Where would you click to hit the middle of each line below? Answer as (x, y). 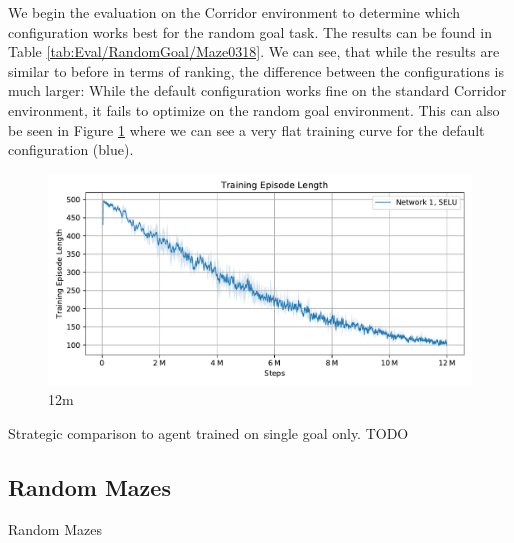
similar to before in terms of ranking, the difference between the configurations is (256, 70)
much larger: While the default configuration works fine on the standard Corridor (257, 90)
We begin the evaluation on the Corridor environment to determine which (234, 12)
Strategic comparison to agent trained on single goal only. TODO (208, 432)
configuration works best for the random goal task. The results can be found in (250, 31)
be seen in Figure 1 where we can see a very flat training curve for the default (246, 129)
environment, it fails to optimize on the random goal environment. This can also (254, 109)
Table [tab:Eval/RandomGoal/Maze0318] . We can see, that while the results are (254, 51)
